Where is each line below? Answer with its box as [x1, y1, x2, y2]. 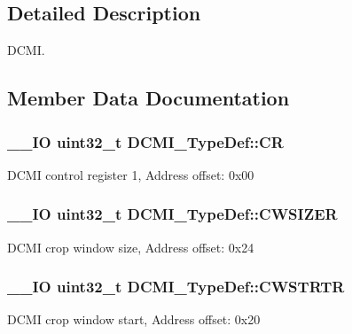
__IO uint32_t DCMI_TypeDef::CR [7, 130, 284, 152]
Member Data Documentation [7, 84, 290, 112]
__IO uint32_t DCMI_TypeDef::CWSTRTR [7, 276, 345, 298]
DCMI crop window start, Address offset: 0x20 [7, 310, 261, 329]
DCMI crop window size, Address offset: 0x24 [7, 237, 254, 256]
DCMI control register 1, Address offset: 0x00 [7, 165, 254, 183]
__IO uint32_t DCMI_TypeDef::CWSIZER [7, 203, 338, 225]
